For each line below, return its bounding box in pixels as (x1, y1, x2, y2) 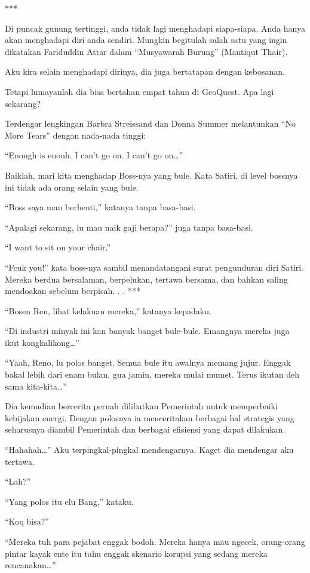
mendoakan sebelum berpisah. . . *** (5, 284, 140, 297)
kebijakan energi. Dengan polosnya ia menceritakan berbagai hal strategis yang (5, 411, 294, 424)
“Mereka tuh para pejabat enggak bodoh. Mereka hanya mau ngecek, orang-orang (5, 535, 305, 547)
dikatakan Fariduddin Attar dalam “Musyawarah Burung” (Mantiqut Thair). (5, 45, 288, 57)
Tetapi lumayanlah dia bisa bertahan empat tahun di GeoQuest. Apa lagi (5, 85, 274, 97)
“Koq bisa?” (5, 515, 49, 528)
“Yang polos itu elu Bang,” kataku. (5, 495, 134, 507)
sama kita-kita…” (5, 379, 67, 392)
